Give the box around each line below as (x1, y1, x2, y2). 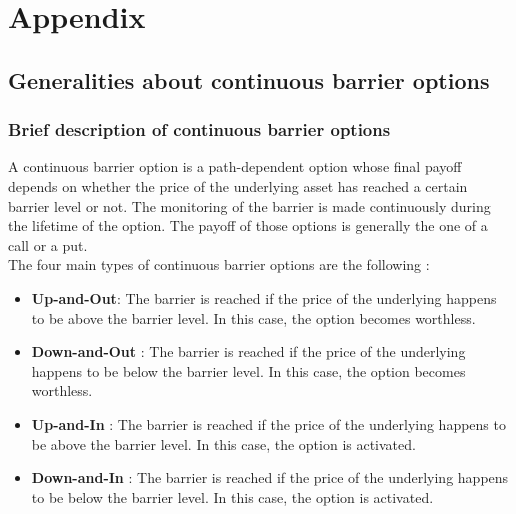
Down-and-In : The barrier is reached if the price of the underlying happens (31, 467, 509, 488)
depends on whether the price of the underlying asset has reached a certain (8, 175, 468, 196)
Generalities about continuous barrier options (8, 64, 490, 95)
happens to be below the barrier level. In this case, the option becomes (31, 360, 466, 381)
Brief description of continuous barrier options (8, 117, 391, 142)
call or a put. (8, 234, 88, 255)
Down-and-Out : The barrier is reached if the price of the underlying (31, 341, 466, 362)
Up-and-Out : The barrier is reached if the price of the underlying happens (31, 287, 497, 308)
